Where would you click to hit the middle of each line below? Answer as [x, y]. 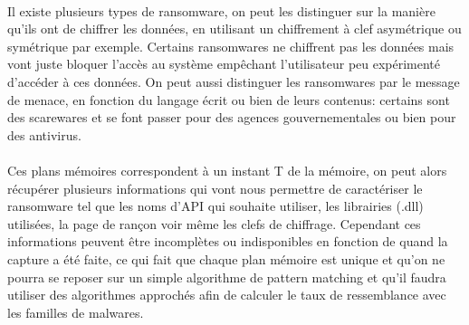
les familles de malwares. [76, 312]
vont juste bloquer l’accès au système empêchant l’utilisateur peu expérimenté [224, 64]
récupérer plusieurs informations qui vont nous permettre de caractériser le [215, 188]
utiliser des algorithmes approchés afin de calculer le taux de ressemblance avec [227, 295]
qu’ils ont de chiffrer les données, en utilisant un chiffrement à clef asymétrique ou [234, 29]
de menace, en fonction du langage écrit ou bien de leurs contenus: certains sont [229, 99]
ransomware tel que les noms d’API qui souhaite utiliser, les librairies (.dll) [215, 206]
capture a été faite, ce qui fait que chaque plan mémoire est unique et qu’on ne [226, 258]
